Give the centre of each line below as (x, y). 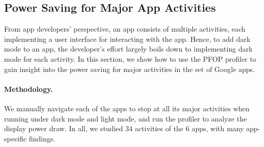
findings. (42, 138)
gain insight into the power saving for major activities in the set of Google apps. (129, 69)
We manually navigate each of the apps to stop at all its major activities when (127, 108)
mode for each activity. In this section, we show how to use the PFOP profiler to (130, 58)
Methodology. (29, 89)
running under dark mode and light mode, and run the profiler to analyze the (126, 118)
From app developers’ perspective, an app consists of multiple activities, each (125, 29)
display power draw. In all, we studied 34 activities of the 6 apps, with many (124, 128)
